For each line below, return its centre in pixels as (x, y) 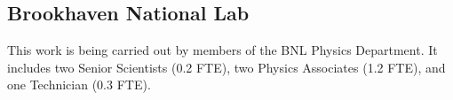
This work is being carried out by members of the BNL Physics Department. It (223, 50)
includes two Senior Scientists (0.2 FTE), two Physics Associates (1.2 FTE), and (226, 67)
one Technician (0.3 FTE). (79, 85)
